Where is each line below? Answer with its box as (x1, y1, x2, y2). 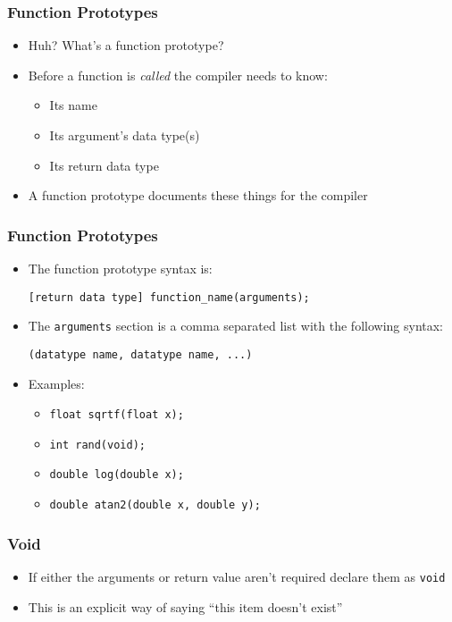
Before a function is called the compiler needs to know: (28, 65, 328, 84)
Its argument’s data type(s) (49, 126, 200, 144)
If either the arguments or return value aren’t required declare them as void (28, 567, 446, 585)
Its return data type (49, 155, 159, 174)
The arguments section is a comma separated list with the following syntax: (28, 316, 444, 335)
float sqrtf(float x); (49, 408, 184, 422)
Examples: (28, 374, 85, 392)
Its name (49, 96, 97, 114)
